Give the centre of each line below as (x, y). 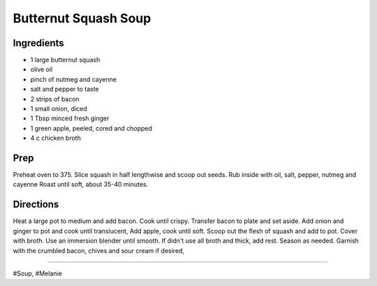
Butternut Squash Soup (82, 18)
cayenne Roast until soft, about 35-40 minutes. (81, 185)
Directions (36, 205)
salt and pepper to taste (65, 89)
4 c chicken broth (56, 138)
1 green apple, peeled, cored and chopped (91, 128)
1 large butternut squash (65, 60)
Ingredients (38, 43)
